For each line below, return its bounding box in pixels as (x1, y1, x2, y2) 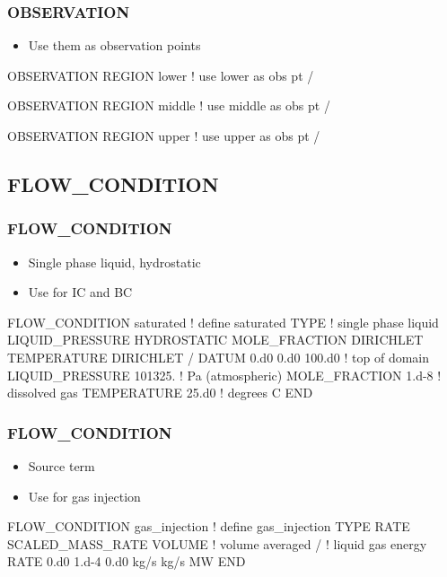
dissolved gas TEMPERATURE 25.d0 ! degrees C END (7, 383, 313, 402)
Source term (28, 456, 95, 475)
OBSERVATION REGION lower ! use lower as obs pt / (7, 66, 314, 84)
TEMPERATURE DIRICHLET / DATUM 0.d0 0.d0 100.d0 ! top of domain (7, 347, 430, 366)
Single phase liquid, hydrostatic (28, 252, 201, 271)
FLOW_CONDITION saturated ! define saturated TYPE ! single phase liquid (7, 312, 439, 331)
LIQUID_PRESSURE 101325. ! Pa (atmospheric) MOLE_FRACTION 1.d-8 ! (7, 365, 442, 384)
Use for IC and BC (28, 283, 133, 302)
